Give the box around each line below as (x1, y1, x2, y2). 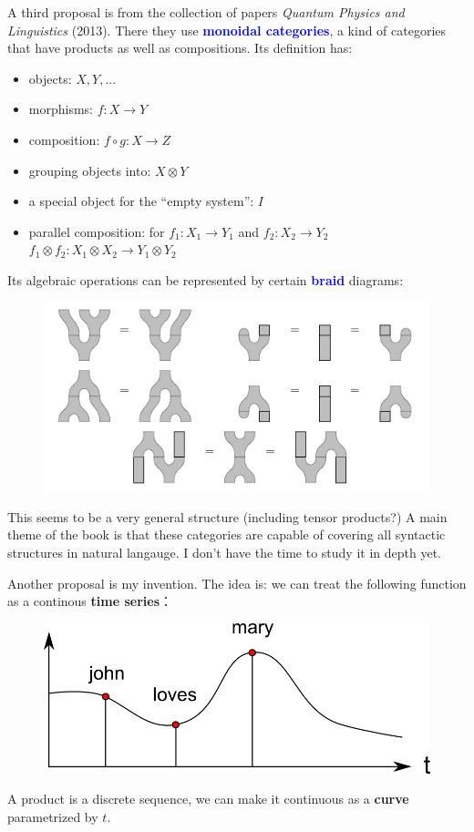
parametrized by (7, 807, 98, 827)
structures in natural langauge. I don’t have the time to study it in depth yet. (7, 542, 441, 561)
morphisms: (28, 99, 93, 118)
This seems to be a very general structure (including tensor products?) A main (7, 507, 448, 526)
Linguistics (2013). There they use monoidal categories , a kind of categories (7, 20, 447, 39)
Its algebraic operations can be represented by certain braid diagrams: (7, 270, 404, 289)
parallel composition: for (28, 221, 165, 241)
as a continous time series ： (7, 591, 172, 611)
